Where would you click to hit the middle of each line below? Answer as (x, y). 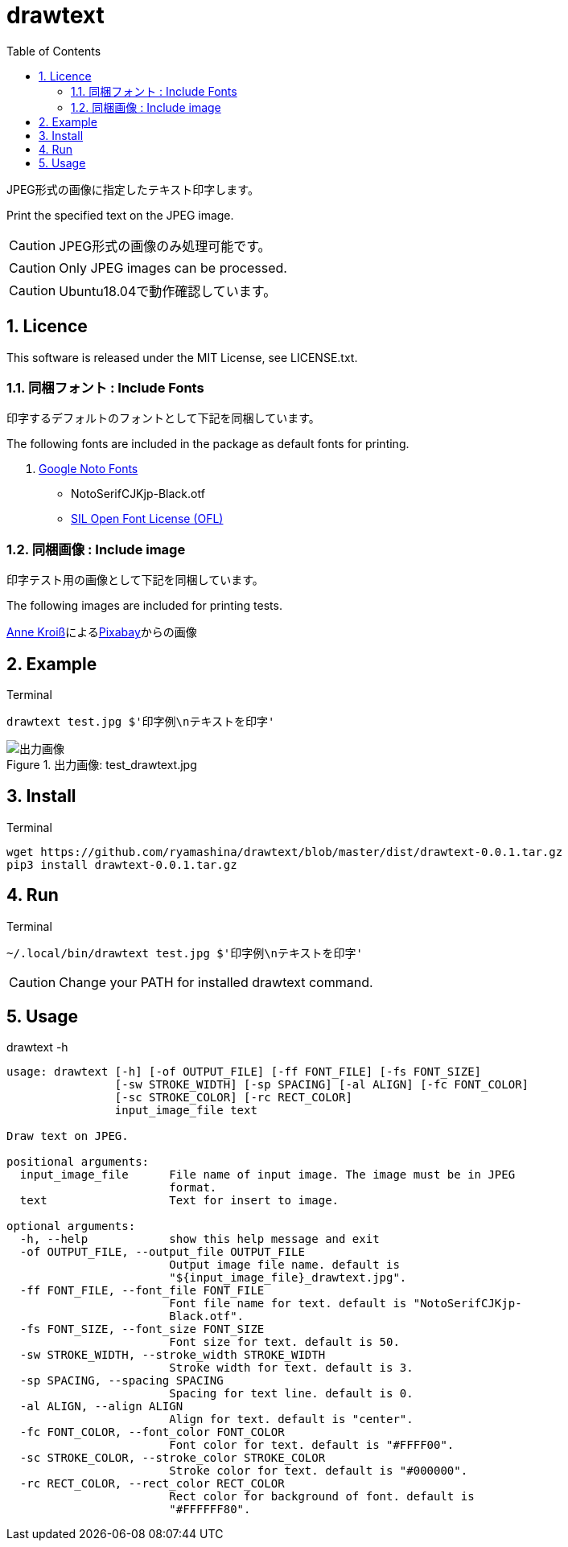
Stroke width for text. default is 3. (291, 1368)
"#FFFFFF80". (210, 1510)
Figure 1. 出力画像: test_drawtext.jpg (102, 764)
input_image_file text (186, 1111)
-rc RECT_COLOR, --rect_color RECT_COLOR (152, 1484)
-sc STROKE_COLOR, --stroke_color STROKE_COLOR (173, 1458)
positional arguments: (78, 1162)
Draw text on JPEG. (68, 1136)
